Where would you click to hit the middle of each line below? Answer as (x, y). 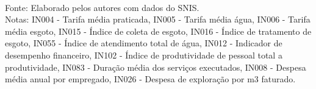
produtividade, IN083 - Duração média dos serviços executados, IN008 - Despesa (156, 67)
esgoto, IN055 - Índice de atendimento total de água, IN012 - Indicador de (144, 43)
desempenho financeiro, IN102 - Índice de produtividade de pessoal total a (144, 55)
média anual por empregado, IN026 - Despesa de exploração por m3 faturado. (150, 79)
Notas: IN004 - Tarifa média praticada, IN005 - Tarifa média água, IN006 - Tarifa (158, 19)
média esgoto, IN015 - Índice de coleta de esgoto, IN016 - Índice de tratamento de (158, 31)
